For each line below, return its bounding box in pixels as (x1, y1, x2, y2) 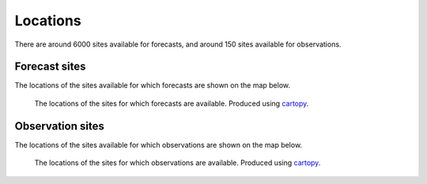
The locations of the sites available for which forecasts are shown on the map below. (14, 81, 290, 90)
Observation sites (14, 119, 104, 133)
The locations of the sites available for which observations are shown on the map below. (14, 140, 303, 149)
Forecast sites (14, 60, 86, 73)
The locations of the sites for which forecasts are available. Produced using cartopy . (34, 99, 309, 108)
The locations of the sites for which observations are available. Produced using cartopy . (34, 158, 321, 167)
